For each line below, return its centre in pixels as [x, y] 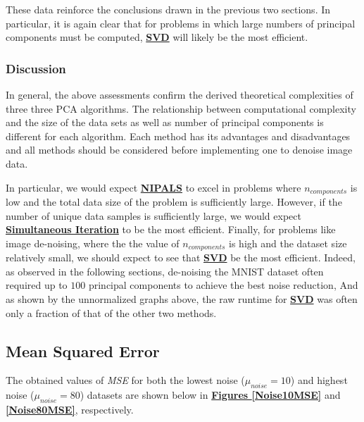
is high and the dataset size [288, 243]
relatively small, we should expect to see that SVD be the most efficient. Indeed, [181, 257]
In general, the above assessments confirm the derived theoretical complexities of [180, 94]
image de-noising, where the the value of [93, 243]
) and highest [319, 380]
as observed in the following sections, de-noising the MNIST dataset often [165, 271]
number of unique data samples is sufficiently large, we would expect [153, 215]
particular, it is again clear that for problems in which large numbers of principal [181, 23]
